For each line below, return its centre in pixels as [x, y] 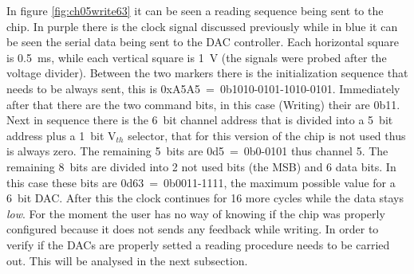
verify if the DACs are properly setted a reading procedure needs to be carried [198, 244]
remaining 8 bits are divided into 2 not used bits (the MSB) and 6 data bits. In [201, 166]
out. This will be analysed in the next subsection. [127, 260]
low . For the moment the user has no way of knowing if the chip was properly [196, 213]
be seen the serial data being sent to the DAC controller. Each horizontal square [203, 42]
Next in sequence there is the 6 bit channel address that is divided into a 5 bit [200, 120]
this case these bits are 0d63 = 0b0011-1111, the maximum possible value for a [201, 182]
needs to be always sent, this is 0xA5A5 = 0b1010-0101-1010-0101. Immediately [203, 88]
